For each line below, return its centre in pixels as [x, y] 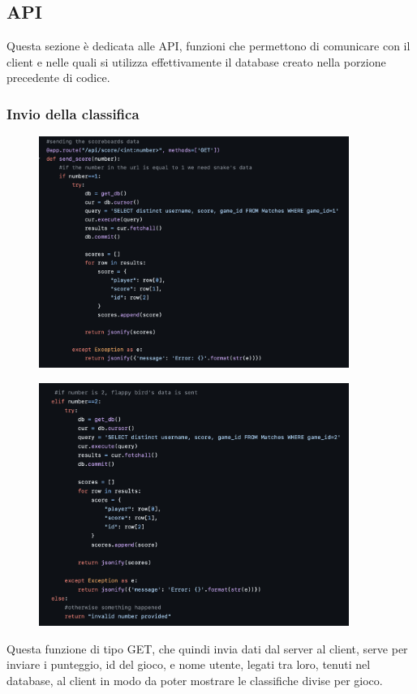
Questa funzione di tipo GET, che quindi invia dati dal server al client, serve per [207, 648]
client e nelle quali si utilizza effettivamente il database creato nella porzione [196, 61]
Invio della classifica [73, 113]
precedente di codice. [58, 78]
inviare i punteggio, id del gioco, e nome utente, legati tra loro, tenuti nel [189, 664]
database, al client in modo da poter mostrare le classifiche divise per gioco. [195, 680]
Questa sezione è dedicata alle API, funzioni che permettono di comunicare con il [208, 46]
